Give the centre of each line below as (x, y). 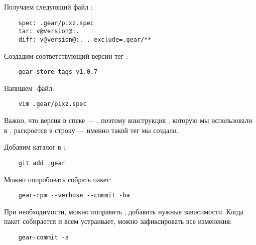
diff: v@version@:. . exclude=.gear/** (85, 39)
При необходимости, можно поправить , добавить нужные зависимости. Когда (124, 211)
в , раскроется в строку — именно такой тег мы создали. (91, 130)
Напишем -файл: (29, 88)
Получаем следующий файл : (48, 7)
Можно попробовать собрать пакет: (58, 179)
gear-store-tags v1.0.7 (58, 72)
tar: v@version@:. (49, 31)
